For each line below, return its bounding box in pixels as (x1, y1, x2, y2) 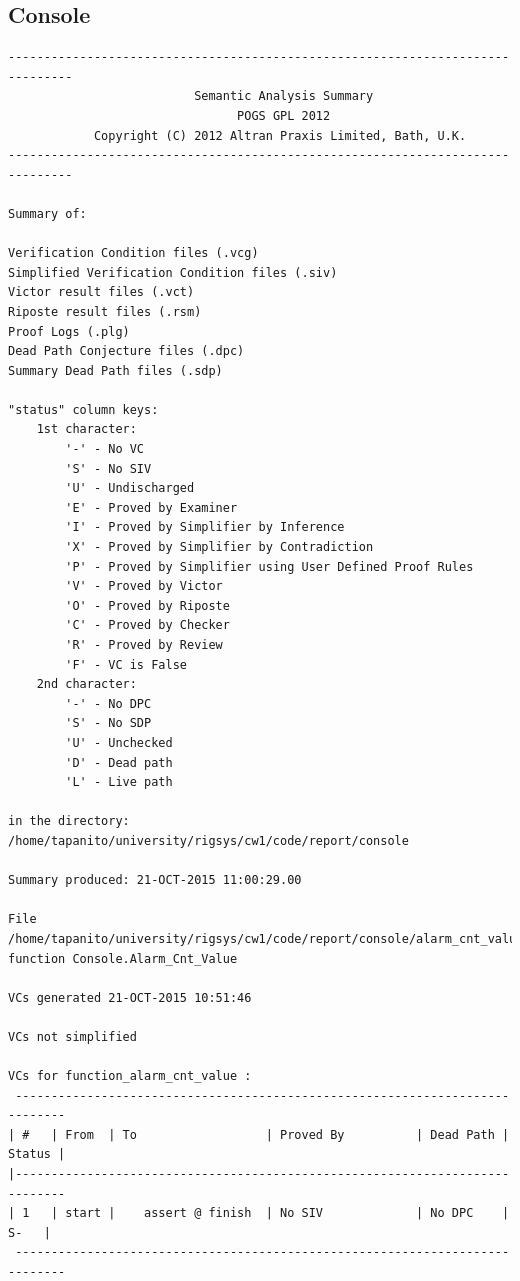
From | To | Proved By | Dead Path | (65, 1127, 510, 1142)
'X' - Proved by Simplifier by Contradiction (65, 540, 374, 555)
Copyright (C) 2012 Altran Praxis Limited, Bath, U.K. (93, 128, 467, 143)
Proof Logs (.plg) (8, 324, 130, 339)
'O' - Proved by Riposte (65, 598, 230, 613)
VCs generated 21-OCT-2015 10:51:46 (8, 990, 252, 1005)
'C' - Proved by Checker (65, 618, 230, 633)
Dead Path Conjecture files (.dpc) (8, 344, 245, 359)
